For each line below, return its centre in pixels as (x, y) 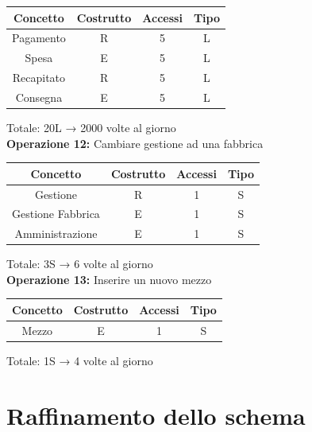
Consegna (39, 97)
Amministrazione (56, 234)
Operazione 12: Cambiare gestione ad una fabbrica (135, 143)
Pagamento (39, 38)
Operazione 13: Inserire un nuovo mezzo (109, 279)
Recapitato (39, 78)
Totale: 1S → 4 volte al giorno (80, 360)
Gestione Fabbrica (56, 214)
